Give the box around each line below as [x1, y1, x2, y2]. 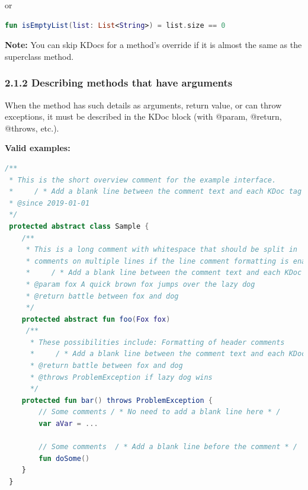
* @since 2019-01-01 [9, 198, 90, 207]
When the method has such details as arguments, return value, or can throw [5, 98, 282, 111]
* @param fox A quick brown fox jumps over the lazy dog [25, 280, 255, 289]
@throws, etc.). [5, 121, 59, 134]
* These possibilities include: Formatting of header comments [30, 338, 285, 347]
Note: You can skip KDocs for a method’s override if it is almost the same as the [5, 39, 302, 51]
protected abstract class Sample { [9, 222, 149, 230]
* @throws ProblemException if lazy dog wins [30, 373, 213, 382]
